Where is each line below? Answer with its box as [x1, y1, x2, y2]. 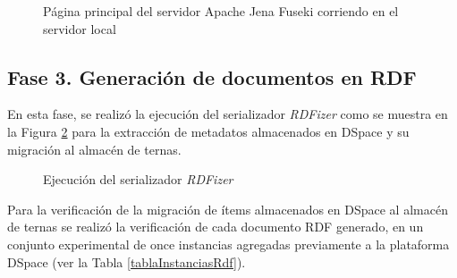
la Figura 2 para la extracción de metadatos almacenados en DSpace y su [7, 122, 410, 140]
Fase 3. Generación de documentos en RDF [7, 63, 417, 90]
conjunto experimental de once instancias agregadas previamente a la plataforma [7, 234, 450, 253]
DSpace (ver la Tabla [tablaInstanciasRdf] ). [7, 252, 246, 271]
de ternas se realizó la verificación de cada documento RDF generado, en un [7, 217, 424, 236]
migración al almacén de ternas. [7, 139, 182, 158]
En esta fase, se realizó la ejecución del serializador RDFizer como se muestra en [7, 105, 448, 123]
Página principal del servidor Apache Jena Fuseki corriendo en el [43, 2, 399, 20]
